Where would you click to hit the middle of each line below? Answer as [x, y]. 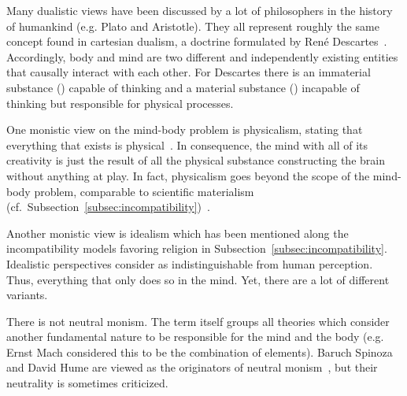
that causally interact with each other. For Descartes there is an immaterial [189, 72]
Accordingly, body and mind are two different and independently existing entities [202, 56]
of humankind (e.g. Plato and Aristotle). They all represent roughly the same [193, 26]
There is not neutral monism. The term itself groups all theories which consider [198, 321]
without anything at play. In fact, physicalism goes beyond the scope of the [188, 175]
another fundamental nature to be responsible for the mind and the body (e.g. [195, 337]
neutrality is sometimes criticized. [87, 383]
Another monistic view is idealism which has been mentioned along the [178, 233]
